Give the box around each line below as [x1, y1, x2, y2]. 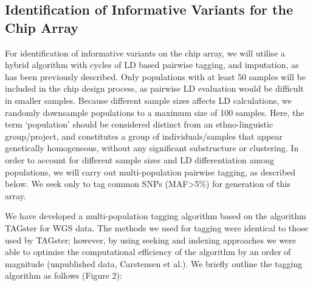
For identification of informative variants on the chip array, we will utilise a [5, 46, 286, 59]
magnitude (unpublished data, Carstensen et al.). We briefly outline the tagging [5, 257, 303, 270]
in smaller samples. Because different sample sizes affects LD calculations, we [5, 94, 292, 106]
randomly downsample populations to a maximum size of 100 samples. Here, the [5, 106, 304, 118]
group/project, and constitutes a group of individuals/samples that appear [5, 129, 283, 142]
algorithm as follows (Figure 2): [5, 269, 122, 282]
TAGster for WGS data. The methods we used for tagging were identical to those [5, 221, 308, 234]
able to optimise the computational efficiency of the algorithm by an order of [5, 245, 291, 258]
